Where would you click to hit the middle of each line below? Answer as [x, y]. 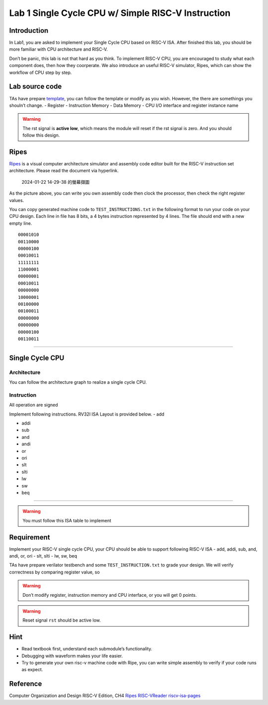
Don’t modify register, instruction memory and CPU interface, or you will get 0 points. [110, 595]
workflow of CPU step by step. [40, 72]
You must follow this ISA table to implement [67, 520]
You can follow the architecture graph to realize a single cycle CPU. [78, 382]
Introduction [29, 31]
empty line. [21, 223]
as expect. [32, 670]
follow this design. [41, 135]
